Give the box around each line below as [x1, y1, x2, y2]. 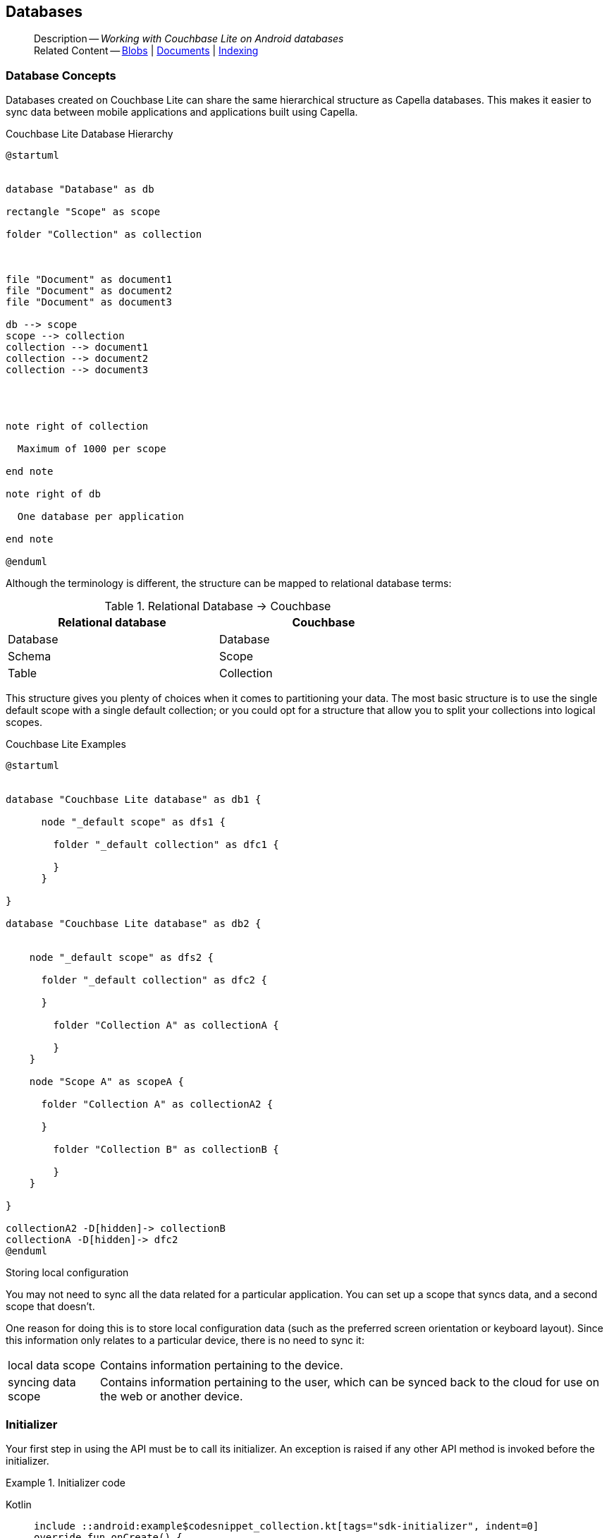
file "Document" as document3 [6, 296, 173, 308]
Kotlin [6, 1498, 32, 1510]
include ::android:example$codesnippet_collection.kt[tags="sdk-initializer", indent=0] [34, 1520, 539, 1532]
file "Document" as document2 [6, 285, 173, 297]
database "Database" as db [6, 183, 154, 195]
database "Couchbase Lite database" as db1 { [6, 794, 262, 806]
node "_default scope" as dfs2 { [29, 952, 214, 964]
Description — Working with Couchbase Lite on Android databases [34, 32, 344, 45]
